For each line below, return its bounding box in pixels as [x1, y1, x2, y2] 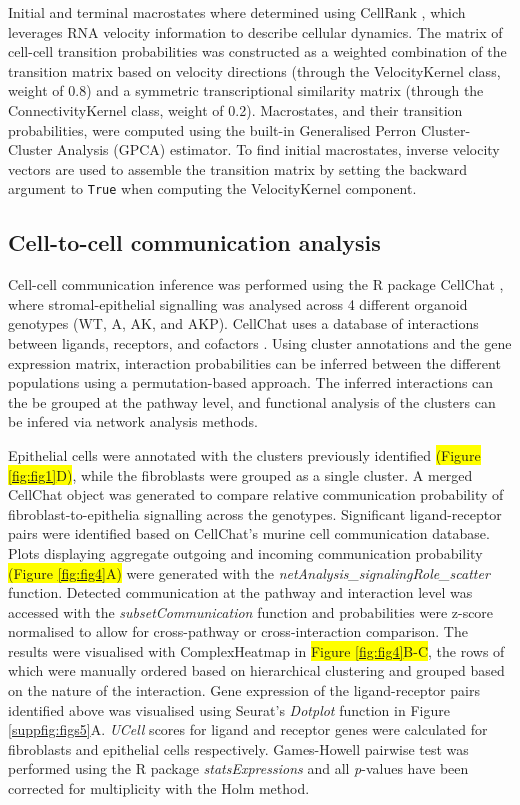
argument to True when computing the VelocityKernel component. [8, 178, 417, 199]
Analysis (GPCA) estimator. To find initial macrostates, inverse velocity [57, 139, 500, 160]
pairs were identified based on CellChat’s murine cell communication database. [8, 523, 490, 544]
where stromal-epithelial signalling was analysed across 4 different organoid [8, 293, 468, 314]
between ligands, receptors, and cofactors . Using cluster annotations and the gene [8, 332, 512, 353]
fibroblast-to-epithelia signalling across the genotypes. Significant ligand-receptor [8, 503, 502, 524]
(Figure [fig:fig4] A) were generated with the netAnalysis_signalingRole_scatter [8, 562, 490, 583]
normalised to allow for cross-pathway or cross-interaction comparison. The [8, 621, 468, 642]
